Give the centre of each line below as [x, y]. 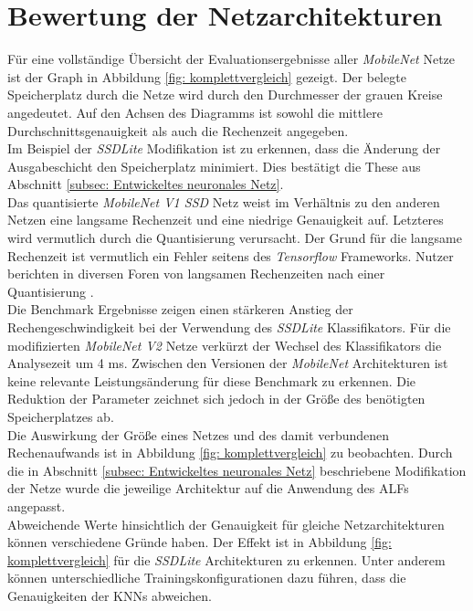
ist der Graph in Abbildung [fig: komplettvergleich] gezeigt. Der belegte [207, 76]
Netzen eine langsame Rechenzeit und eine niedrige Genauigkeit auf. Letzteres [226, 220]
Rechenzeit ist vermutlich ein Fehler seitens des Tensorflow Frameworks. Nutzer [231, 255]
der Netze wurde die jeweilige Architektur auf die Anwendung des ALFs [208, 488]
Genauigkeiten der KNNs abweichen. [110, 595]
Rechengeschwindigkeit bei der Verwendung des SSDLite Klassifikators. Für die [229, 327]
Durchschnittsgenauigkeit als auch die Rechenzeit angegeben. [178, 130]
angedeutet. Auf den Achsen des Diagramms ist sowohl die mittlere [195, 112]
